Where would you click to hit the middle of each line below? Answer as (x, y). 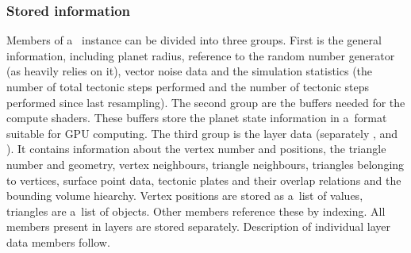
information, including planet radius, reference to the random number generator (201, 55)
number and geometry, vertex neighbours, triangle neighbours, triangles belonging (205, 164)
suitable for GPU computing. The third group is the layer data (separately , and (202, 133)
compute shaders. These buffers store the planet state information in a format (197, 118)
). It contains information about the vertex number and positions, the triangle (196, 149)
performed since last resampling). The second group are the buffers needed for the (206, 102)
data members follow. (58, 241)
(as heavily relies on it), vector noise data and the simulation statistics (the (190, 71)
